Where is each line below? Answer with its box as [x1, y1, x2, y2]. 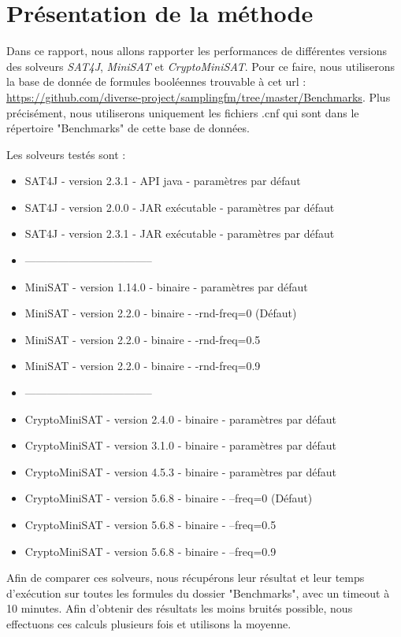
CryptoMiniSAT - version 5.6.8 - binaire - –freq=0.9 [24, 543, 277, 559]
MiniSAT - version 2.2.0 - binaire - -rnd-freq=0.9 [24, 357, 261, 374]
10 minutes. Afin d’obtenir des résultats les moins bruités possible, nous [6, 600, 353, 617]
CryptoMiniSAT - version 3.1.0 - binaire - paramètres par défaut [24, 437, 336, 454]
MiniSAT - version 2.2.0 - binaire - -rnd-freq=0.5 [24, 331, 261, 347]
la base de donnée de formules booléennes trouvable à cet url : [6, 73, 306, 90]
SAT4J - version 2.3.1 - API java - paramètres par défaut [24, 172, 301, 189]
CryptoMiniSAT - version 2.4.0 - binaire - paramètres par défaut [24, 410, 336, 427]
